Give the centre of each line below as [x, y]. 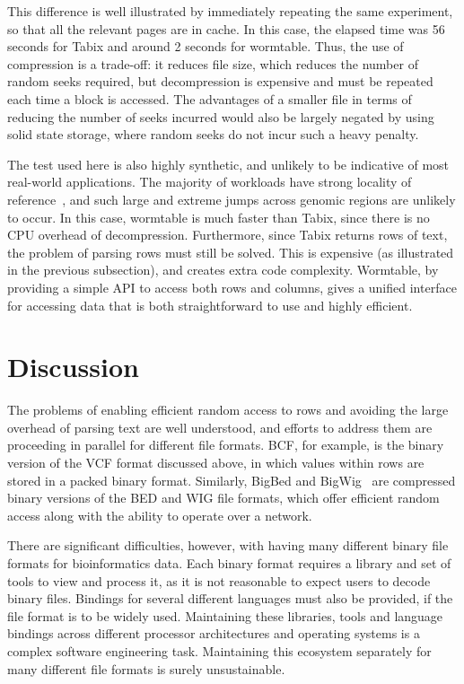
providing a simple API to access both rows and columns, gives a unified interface [232, 287]
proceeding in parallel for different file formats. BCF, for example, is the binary [226, 445]
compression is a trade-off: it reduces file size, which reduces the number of [213, 63]
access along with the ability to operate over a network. [160, 515]
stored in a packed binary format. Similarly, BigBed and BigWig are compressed [232, 480]
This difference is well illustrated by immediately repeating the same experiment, [230, 11]
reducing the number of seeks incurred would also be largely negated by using [221, 116]
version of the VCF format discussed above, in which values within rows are [216, 462]
